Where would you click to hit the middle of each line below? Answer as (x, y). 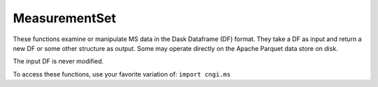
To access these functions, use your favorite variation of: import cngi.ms (122, 74)
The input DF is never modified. (58, 61)
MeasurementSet (64, 18)
